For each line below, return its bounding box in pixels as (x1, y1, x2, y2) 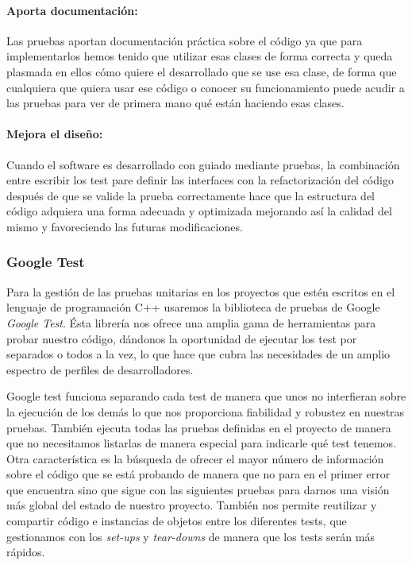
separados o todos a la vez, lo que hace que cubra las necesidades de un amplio (6, 346, 391, 362)
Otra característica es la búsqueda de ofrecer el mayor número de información (6, 450, 384, 466)
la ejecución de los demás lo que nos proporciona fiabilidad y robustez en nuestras (6, 403, 405, 420)
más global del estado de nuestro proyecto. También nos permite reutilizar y (6, 497, 377, 513)
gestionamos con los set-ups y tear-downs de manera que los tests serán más (6, 528, 375, 544)
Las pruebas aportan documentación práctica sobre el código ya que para (6, 32, 363, 48)
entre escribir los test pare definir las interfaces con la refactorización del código (6, 172, 394, 188)
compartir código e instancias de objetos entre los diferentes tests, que (6, 513, 347, 529)
